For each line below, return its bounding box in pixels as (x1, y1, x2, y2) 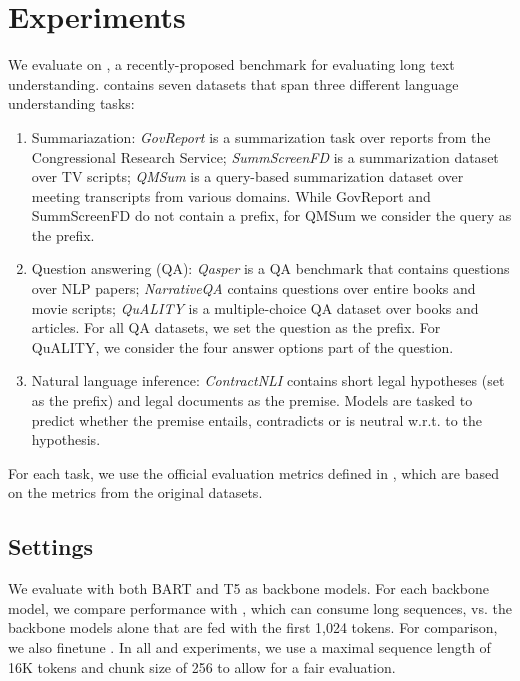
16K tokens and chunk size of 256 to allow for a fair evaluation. (8, 656, 396, 677)
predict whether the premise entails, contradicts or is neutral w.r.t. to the (31, 409, 482, 430)
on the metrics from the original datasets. (8, 482, 263, 503)
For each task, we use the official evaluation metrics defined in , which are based (8, 462, 499, 483)
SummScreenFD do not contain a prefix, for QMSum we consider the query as (31, 205, 512, 226)
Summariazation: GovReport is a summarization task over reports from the (31, 126, 491, 147)
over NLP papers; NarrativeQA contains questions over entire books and (31, 278, 476, 299)
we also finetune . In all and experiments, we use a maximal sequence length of (8, 636, 491, 657)
